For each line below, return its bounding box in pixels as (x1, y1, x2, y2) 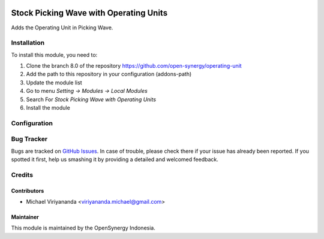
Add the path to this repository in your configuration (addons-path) (26, 71, 192, 78)
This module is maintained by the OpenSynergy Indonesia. (11, 225, 155, 232)
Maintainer (11, 213, 39, 221)
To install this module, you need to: (11, 51, 98, 58)
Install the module (26, 104, 70, 111)
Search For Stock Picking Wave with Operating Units (26, 96, 156, 103)
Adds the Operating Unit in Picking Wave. (11, 24, 113, 31)
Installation (11, 39, 45, 47)
